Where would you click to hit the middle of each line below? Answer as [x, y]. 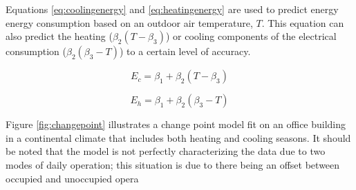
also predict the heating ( [59, 36]
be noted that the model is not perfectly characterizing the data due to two [166, 151]
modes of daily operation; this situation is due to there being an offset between [173, 164]
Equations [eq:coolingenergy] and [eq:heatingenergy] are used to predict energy [172, 9]
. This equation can [303, 22]
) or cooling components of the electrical [251, 36]
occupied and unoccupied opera [72, 178]
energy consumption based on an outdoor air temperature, [129, 22]
